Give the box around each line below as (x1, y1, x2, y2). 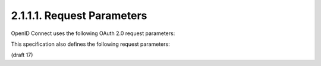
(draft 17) (11, 51, 33, 59)
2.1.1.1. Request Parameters (11, 9, 147, 22)
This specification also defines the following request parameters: (11, 40, 170, 48)
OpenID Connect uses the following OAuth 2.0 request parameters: (11, 30, 175, 37)
